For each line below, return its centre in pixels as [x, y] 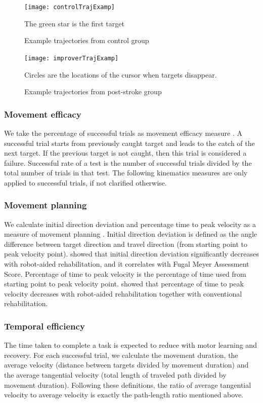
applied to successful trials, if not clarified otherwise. [85, 182]
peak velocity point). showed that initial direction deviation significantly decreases [131, 254]
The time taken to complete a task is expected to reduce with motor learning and [130, 345]
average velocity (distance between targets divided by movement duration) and [126, 365]
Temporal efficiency [45, 326]
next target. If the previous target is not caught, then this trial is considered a [125, 153]
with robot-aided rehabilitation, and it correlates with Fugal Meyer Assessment [127, 264]
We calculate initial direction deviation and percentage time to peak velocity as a [130, 224]
